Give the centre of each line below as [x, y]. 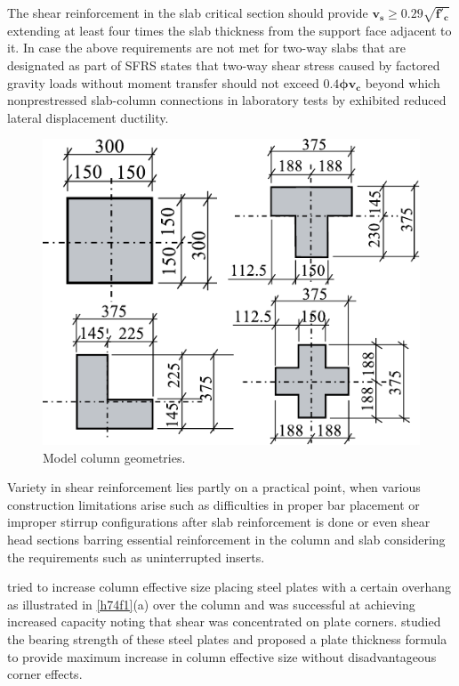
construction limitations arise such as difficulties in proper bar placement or [213, 504]
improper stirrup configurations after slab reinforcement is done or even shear [219, 522]
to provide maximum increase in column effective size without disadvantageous [222, 656]
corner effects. [45, 674]
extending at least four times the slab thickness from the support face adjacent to [229, 30]
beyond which [403, 82]
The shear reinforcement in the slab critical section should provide [188, 12]
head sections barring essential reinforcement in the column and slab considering [226, 539]
